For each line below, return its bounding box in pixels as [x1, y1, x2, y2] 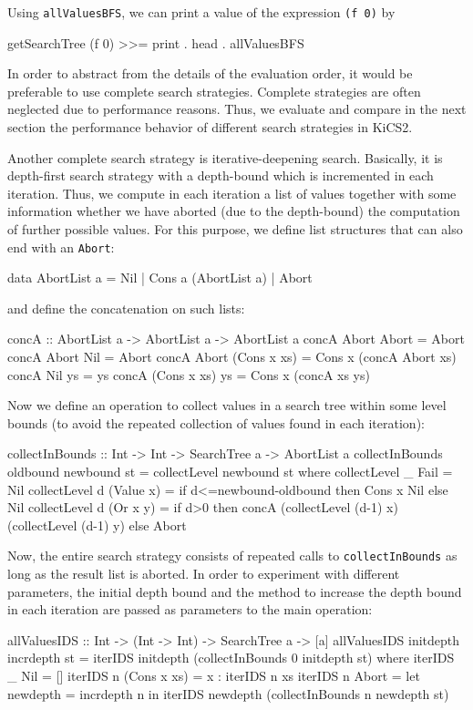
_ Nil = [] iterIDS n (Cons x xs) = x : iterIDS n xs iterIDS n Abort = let [7, 666, 420, 684]
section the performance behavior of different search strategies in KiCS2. [7, 118, 413, 137]
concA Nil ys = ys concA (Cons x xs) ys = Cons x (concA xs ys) [7, 365, 370, 384]
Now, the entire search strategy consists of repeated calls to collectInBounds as [7, 546, 458, 565]
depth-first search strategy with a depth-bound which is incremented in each [7, 166, 434, 185]
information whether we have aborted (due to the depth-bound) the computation [7, 201, 460, 221]
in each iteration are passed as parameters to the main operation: [7, 600, 373, 619]
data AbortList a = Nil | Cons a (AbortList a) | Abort [7, 268, 313, 287]
